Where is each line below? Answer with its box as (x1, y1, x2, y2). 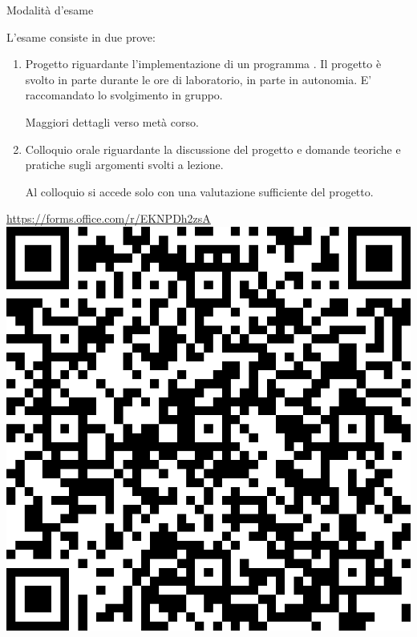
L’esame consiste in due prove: (6, 28, 156, 45)
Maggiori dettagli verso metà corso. (25, 113, 199, 130)
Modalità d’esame (6, 2, 94, 18)
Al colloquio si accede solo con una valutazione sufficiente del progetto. (25, 183, 374, 200)
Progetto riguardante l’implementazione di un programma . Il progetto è (25, 55, 382, 72)
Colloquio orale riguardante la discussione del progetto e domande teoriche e (25, 140, 401, 157)
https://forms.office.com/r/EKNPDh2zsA (6, 210, 211, 227)
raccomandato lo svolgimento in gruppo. (25, 87, 223, 103)
